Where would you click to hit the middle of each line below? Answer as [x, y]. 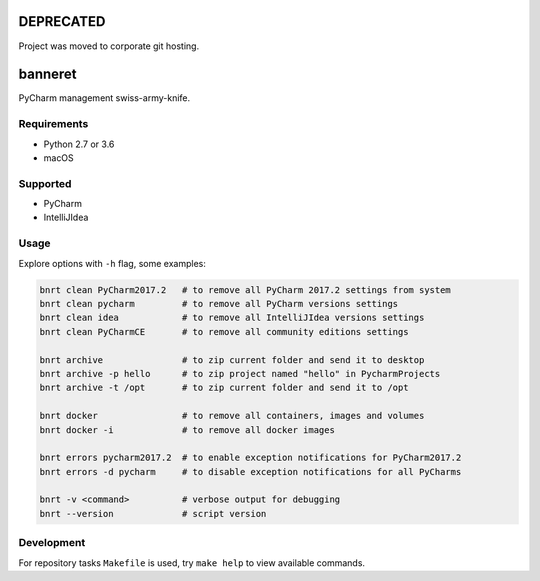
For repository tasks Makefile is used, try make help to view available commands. [191, 562]
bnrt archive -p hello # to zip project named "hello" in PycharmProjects [240, 373]
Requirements [53, 124]
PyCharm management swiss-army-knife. [104, 98]
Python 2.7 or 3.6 [79, 144]
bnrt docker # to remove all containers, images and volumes [232, 416]
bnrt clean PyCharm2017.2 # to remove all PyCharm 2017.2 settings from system [245, 289]
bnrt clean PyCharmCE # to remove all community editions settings [224, 331]
